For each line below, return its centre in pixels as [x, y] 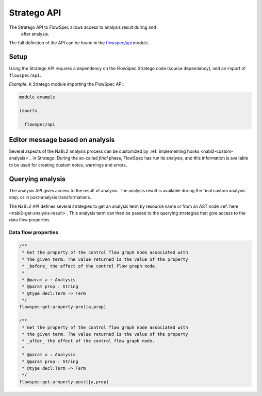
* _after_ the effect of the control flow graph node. [89, 341]
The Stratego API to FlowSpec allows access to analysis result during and [82, 27]
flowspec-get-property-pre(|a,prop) [63, 307]
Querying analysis [37, 179]
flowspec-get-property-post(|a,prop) [64, 382]
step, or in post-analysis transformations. [50, 198]
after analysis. [35, 34]
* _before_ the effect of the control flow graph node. [90, 266]
